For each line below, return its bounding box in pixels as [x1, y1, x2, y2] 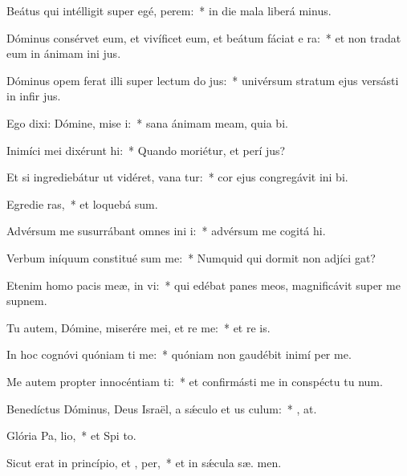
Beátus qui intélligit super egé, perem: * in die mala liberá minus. [6, 2, 332, 18]
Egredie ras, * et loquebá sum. [6, 195, 158, 212]
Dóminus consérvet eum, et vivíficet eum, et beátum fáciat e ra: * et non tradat [6, 29, 401, 46]
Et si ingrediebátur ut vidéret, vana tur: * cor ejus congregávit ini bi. [6, 169, 348, 185]
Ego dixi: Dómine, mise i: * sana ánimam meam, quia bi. [6, 114, 288, 131]
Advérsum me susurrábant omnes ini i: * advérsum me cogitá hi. [6, 222, 326, 239]
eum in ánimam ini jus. [6, 45, 121, 62]
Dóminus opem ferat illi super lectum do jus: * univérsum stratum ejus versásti [6, 71, 399, 88]
